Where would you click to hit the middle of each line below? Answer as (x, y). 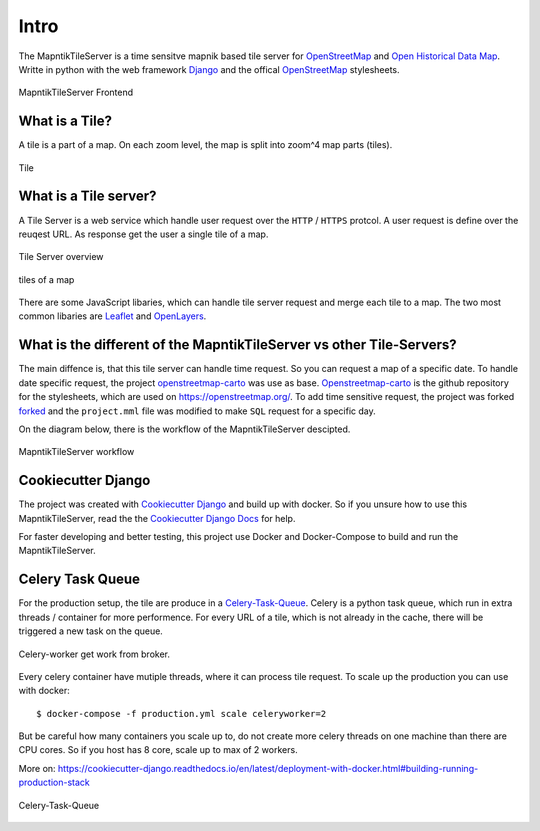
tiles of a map (46, 279)
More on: (37, 768)
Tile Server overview (61, 257)
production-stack (54, 782)
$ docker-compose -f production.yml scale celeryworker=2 (181, 713)
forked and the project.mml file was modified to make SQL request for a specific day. (197, 411)
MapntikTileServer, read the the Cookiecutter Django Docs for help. (157, 518)
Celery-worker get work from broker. (94, 654)
